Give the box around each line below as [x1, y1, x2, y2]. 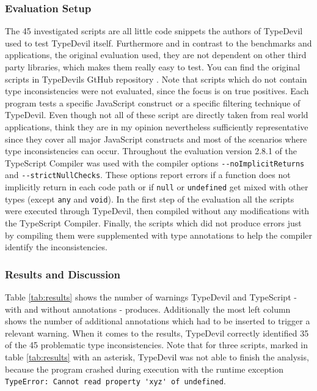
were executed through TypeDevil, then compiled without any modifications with [5, 204, 310, 217]
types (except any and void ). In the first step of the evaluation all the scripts [5, 192, 294, 205]
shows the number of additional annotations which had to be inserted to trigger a [5, 315, 310, 327]
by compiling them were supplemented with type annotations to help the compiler [5, 228, 313, 241]
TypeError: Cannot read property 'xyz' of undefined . [5, 374, 226, 387]
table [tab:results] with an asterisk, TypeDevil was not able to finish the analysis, [5, 350, 309, 363]
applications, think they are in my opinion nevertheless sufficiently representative [5, 120, 308, 133]
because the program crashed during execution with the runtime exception [5, 362, 284, 375]
